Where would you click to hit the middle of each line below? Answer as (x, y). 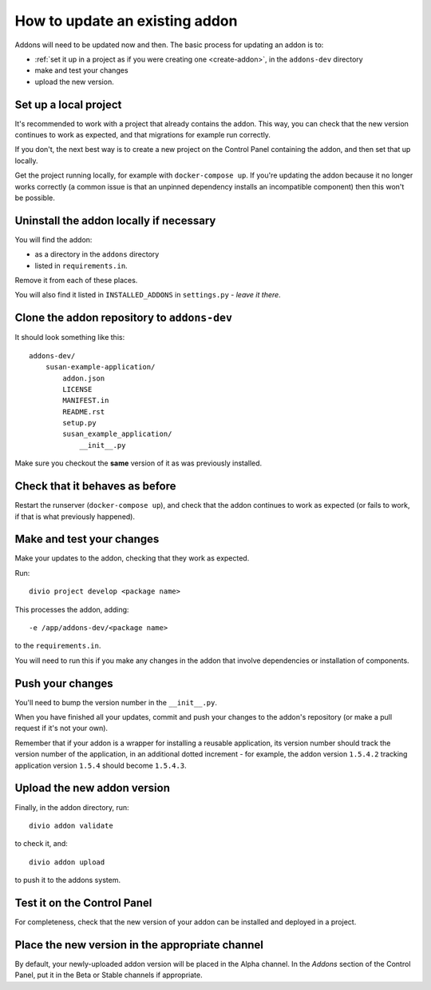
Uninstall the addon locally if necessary (115, 220)
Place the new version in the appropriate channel (139, 945)
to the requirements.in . (58, 646)
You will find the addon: (53, 239)
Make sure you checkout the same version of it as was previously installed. (138, 463)
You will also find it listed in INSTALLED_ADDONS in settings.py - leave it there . (148, 295)
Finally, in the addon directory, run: (72, 807)
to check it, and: (41, 844)
